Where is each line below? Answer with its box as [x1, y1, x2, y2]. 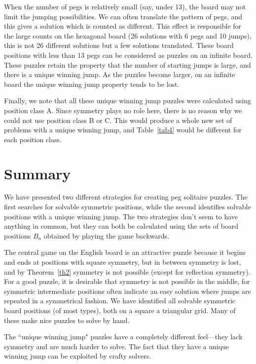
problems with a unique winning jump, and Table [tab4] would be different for [4, 124, 242, 135]
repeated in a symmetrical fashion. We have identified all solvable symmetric [4, 295, 236, 306]
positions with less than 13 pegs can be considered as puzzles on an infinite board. [4, 49, 253, 60]
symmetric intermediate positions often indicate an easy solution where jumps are [4, 285, 251, 296]
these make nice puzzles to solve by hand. [4, 315, 130, 325]
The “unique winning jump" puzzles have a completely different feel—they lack [4, 331, 243, 342]
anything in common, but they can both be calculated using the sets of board [4, 221, 239, 231]
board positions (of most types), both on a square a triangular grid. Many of [4, 305, 236, 315]
